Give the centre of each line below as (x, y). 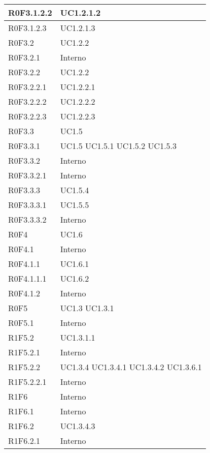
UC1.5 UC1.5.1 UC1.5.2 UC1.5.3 (118, 146)
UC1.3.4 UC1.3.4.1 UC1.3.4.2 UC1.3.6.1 (131, 367)
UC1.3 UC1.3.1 (87, 308)
